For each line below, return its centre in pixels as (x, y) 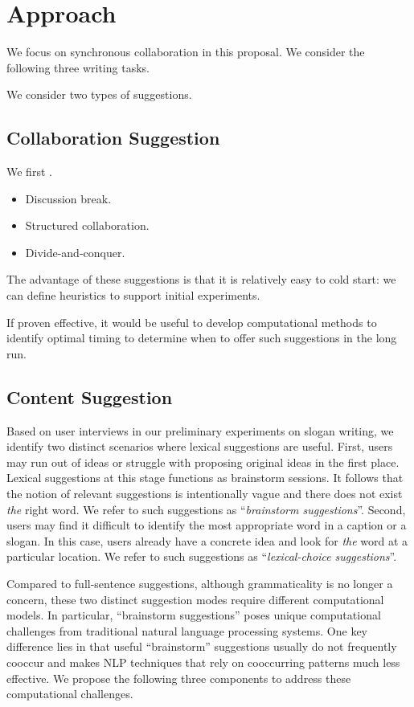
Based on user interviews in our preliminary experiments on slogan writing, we (200, 430)
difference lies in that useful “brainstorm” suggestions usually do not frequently (202, 646)
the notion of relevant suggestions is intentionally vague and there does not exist (205, 494)
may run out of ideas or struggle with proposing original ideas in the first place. (203, 462)
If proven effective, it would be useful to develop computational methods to (192, 322)
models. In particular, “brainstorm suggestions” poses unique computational (194, 615)
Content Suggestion (90, 396)
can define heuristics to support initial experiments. (133, 295)
